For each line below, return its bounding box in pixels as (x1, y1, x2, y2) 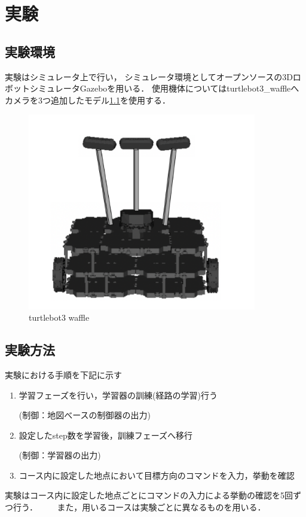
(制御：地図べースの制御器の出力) (19, 409, 151, 421)
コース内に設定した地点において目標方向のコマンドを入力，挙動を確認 (19, 469, 295, 481)
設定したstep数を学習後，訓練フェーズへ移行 (19, 428, 193, 441)
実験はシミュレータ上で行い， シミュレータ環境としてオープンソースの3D (5, 70, 293, 83)
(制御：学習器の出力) (19, 449, 101, 461)
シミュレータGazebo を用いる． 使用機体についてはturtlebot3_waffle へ (29, 82, 299, 95)
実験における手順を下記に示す (5, 368, 122, 381)
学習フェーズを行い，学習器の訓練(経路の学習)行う (19, 388, 218, 401)
